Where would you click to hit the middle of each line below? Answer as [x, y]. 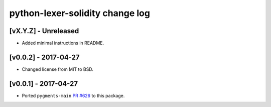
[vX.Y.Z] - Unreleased [44, 31]
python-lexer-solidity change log [80, 13]
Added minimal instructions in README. [63, 43]
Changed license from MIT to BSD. [58, 69]
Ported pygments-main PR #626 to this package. [73, 95]
